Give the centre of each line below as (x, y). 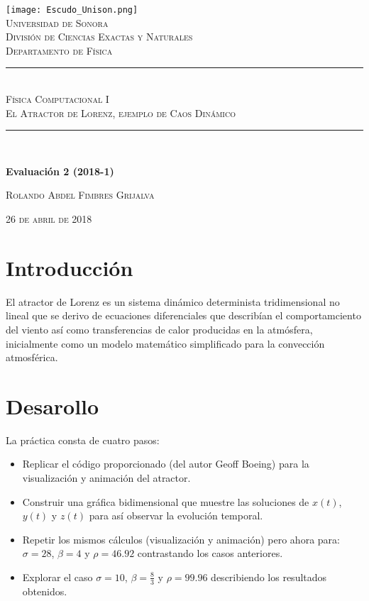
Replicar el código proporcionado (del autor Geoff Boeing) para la (166, 464)
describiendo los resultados (269, 577)
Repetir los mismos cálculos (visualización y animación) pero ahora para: (181, 539)
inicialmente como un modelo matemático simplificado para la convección (165, 343)
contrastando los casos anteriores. (210, 553)
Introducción (70, 267)
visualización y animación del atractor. (106, 478)
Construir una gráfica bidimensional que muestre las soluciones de (166, 501)
